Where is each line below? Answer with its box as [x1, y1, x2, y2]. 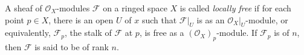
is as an [196, 13, 225, 26]
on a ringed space [103, 2, 167, 14]
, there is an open [48, 13, 114, 26]
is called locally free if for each [179, 2, 291, 14]
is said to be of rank [34, 41, 109, 53]
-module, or [245, 13, 288, 26]
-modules [56, 2, 90, 14]
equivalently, [5, 26, 51, 39]
